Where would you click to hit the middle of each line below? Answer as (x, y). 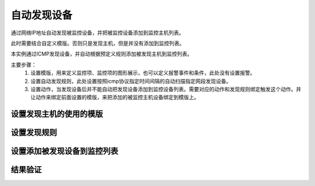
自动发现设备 (42, 15)
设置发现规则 (34, 133)
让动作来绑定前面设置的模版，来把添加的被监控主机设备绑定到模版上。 (115, 97)
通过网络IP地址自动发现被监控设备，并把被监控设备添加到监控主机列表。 (97, 33)
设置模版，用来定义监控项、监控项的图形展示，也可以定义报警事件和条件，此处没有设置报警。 (143, 73)
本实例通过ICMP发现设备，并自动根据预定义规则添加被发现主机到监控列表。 (101, 54)
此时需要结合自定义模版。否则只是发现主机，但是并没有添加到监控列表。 (98, 43)
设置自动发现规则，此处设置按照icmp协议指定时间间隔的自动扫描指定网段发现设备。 (131, 81)
